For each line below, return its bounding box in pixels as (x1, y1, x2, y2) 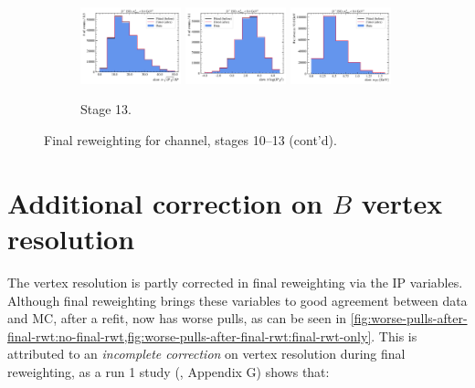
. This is (371, 326, 417, 345)
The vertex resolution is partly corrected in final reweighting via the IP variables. (7, 272, 463, 291)
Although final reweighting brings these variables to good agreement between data (7, 290, 468, 309)
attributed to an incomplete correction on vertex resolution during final (7, 344, 406, 363)
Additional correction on (7, 184, 323, 221)
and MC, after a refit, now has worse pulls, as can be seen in (7, 309, 347, 328)
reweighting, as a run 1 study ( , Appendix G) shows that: (7, 362, 330, 381)
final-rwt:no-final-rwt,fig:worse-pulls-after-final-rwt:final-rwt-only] (7, 326, 372, 345)
